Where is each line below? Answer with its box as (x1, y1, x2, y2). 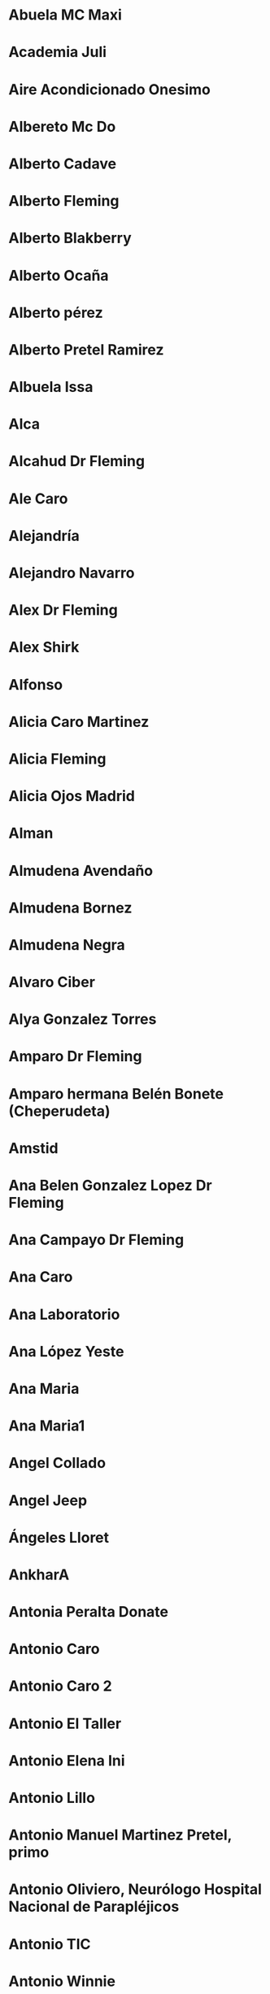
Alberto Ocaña (8, 266, 109, 285)
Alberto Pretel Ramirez (8, 340, 164, 359)
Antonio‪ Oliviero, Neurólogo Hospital (8, 1880, 262, 1899)
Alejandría (8, 526, 80, 545)
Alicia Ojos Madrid (8, 787, 136, 806)
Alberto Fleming (8, 192, 120, 211)
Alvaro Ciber (8, 973, 96, 991)
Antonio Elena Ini (8, 1751, 125, 1770)
